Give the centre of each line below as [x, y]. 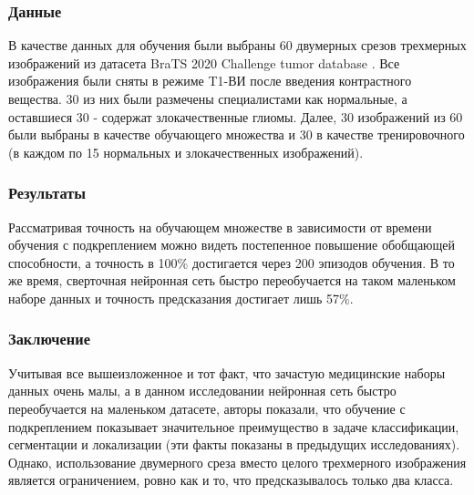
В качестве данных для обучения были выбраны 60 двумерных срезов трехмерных [237, 45]
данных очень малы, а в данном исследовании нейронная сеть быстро [202, 391]
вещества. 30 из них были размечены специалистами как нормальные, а [208, 98]
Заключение [49, 339]
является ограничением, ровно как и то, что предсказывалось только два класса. [231, 480]
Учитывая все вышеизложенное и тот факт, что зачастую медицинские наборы [227, 372]
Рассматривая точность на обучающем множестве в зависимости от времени [220, 227]
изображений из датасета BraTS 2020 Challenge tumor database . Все [204, 62]
